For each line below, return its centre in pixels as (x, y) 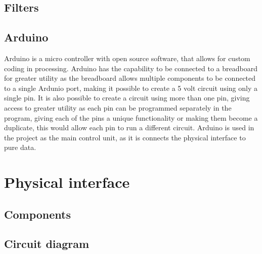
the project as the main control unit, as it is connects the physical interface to (125, 137)
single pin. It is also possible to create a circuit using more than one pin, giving (127, 98)
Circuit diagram (47, 244)
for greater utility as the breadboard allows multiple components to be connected (130, 78)
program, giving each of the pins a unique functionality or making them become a (131, 117)
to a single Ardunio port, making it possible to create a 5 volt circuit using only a (131, 88)
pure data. (20, 147)
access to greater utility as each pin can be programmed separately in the (118, 107)
